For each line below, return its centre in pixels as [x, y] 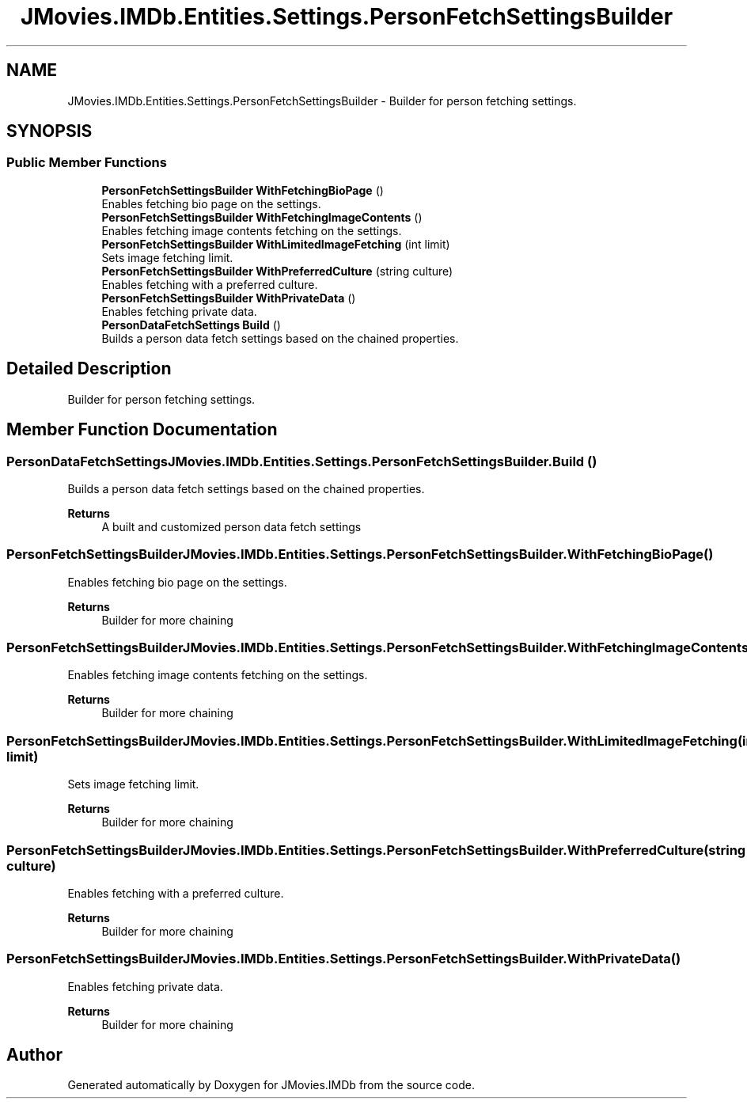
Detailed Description [89, 369]
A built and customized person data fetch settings [231, 526]
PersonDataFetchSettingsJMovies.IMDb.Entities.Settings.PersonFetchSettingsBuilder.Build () [302, 461]
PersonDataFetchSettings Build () [191, 325]
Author [34, 1055]
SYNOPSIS [49, 131]
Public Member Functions [87, 163]
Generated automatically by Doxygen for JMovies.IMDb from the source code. [271, 1085]
